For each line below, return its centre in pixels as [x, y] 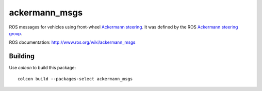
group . [16, 33]
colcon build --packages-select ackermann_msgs [75, 79]
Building [22, 56]
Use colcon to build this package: [42, 68]
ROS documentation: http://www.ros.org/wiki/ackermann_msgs [72, 42]
